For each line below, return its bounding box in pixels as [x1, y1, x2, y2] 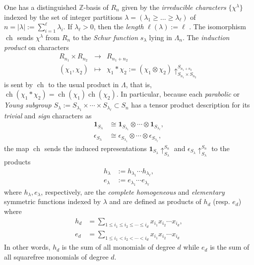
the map [4, 143, 29, 153]
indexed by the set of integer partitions [4, 11, 123, 22]
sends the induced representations [44, 143, 147, 153]
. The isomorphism [189, 21, 246, 32]
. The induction [182, 32, 230, 42]
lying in [149, 32, 172, 42]
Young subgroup [4, 100, 52, 110]
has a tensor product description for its [131, 100, 250, 110]
